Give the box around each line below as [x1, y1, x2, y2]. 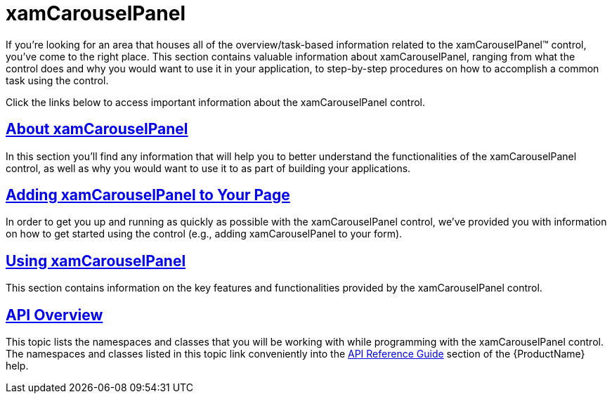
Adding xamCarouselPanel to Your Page [6, 186, 290, 204]
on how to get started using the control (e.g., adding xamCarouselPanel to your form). [6, 228, 403, 240]
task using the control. [6, 74, 109, 86]
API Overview [6, 306, 103, 324]
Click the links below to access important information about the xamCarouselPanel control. [6, 96, 426, 108]
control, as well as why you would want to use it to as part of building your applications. [6, 162, 411, 174]
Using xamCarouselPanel [6, 251, 186, 270]
